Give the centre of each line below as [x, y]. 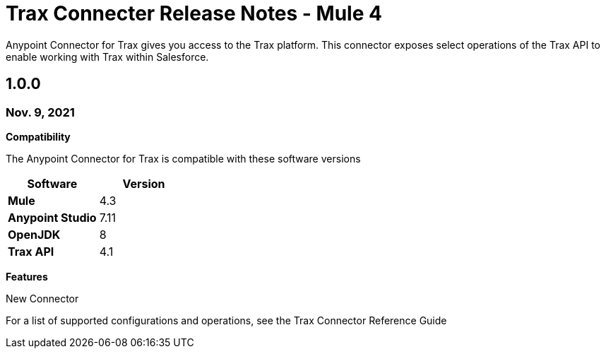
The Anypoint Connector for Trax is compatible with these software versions [183, 158]
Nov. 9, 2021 [40, 112]
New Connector [42, 298]
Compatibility [38, 136]
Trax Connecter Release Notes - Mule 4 [194, 13]
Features [27, 276]
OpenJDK [34, 234]
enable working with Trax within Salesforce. [107, 57]
